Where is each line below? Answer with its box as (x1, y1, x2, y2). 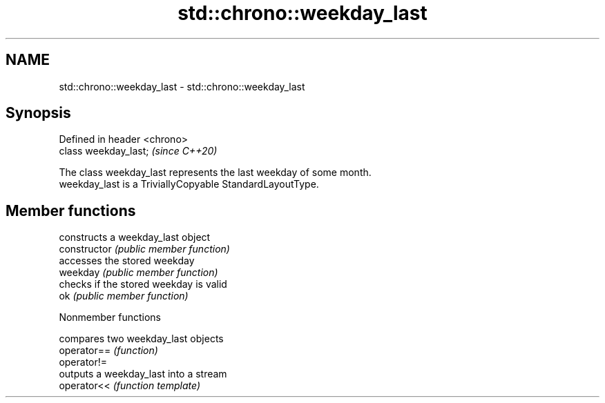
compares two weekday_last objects (59, 333, 224, 345)
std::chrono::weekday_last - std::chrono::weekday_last (59, 80, 305, 92)
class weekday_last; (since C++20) (59, 145, 218, 157)
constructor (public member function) (59, 243, 230, 255)
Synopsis (6, 104, 71, 122)
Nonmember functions (59, 311, 161, 324)
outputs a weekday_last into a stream (59, 368, 227, 380)
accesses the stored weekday (59, 255, 195, 267)
